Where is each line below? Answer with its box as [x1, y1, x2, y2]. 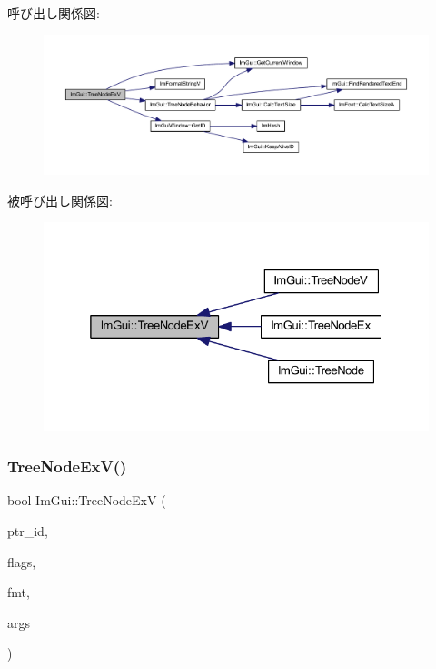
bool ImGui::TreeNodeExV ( [7, 491, 166, 510]
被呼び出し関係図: [7, 190, 113, 209]
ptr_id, [7, 522, 48, 541]
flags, [7, 552, 36, 571]
